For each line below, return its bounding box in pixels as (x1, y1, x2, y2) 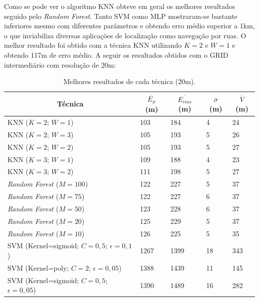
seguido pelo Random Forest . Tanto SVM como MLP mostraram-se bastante (4, 10, 238, 21)
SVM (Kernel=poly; (7, 262, 69, 273)
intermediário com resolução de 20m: (4, 59, 116, 70)
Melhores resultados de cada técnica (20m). (63, 76, 196, 87)
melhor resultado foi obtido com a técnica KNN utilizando (4, 40, 182, 50)
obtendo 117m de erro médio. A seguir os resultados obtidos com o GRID (4, 49, 229, 60)
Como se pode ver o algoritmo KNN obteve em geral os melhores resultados (4, 1, 236, 11)
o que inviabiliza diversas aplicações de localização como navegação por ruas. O (4, 30, 247, 40)
